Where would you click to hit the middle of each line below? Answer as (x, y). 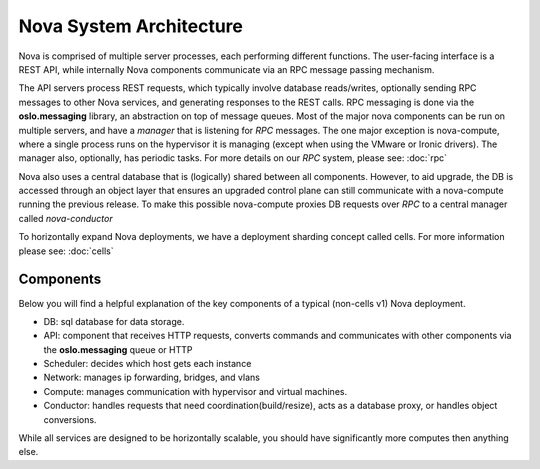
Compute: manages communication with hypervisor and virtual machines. (195, 391)
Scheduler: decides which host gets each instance (147, 364)
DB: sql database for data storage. (114, 321)
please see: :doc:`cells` (66, 251)
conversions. (70, 419)
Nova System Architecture (131, 26)
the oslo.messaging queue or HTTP (118, 349)
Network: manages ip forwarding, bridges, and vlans (151, 377)
